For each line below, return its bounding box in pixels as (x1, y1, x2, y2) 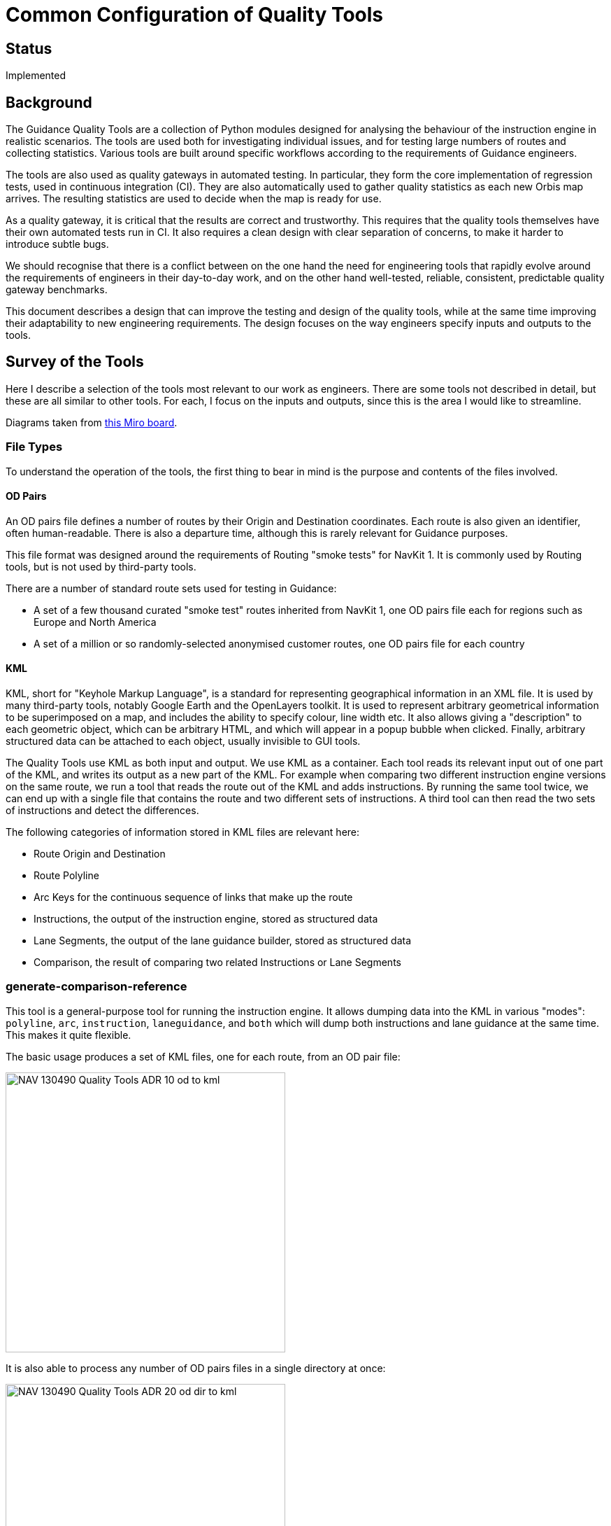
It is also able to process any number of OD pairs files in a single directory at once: (6, 1361, 386, 1374)
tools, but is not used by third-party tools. (6, 560, 196, 573)
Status (6, 39, 52, 57)
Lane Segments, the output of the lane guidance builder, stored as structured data (34, 934, 411, 947)
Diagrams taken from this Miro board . (6, 416, 178, 428)
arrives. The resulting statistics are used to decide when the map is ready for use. (6, 192, 382, 205)
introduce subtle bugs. (6, 238, 109, 251)
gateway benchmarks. (6, 283, 108, 296)
